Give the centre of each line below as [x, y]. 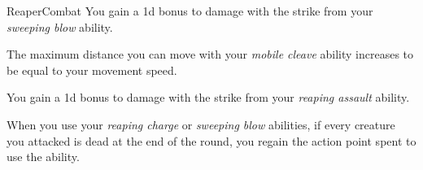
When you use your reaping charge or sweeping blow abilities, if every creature [201, 124]
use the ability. [43, 157]
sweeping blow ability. [60, 26]
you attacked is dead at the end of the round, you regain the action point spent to [211, 140]
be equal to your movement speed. [92, 70]
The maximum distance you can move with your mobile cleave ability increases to [210, 54]
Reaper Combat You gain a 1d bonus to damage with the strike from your [190, 11]
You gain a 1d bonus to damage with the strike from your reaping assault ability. [208, 97]
